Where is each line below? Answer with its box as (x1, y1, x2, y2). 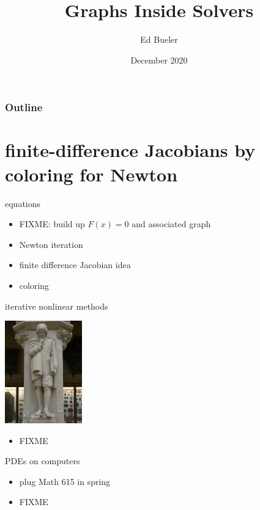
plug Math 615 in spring (19, 475, 111, 487)
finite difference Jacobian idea (19, 258, 131, 271)
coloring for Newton (5, 161, 178, 186)
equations (5, 197, 41, 209)
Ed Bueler (140, 33, 178, 46)
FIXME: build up (19, 217, 85, 230)
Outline (5, 100, 43, 115)
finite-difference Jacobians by (5, 137, 256, 162)
